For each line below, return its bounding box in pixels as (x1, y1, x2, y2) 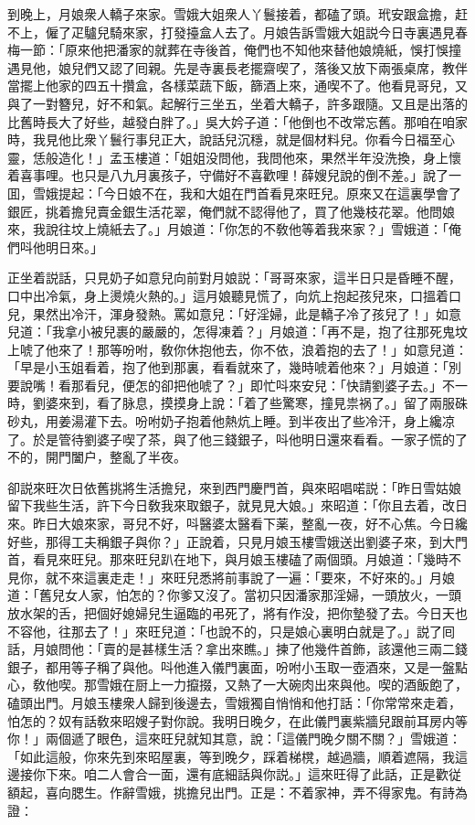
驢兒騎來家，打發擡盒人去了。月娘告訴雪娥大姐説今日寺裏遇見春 (83, 22, 468, 41)
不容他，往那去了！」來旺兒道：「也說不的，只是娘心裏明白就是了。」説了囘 (7, 621, 455, 640)
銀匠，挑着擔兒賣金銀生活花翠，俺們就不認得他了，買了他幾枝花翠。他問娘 (7, 201, 455, 220)
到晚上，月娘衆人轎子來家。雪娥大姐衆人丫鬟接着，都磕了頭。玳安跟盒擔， (7, 5, 455, 23)
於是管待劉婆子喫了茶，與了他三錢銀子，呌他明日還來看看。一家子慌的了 (32, 429, 468, 448)
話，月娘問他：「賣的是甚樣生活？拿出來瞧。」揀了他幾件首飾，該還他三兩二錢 (7, 639, 468, 659)
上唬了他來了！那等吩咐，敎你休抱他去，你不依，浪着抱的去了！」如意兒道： (7, 339, 468, 359)
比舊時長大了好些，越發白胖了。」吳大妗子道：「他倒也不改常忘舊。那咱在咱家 (7, 112, 468, 131)
